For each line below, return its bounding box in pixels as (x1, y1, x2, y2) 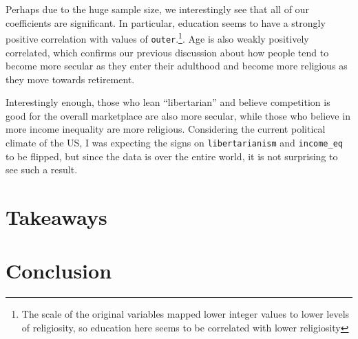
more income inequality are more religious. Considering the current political (6, 122, 326, 136)
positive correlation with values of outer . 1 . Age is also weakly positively (6, 30, 309, 45)
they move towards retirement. (6, 72, 135, 86)
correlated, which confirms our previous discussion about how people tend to (6, 45, 329, 59)
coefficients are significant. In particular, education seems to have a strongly (6, 15, 326, 30)
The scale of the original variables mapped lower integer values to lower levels (21, 307, 350, 321)
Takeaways (6, 203, 107, 231)
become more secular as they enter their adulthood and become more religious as (6, 58, 348, 73)
